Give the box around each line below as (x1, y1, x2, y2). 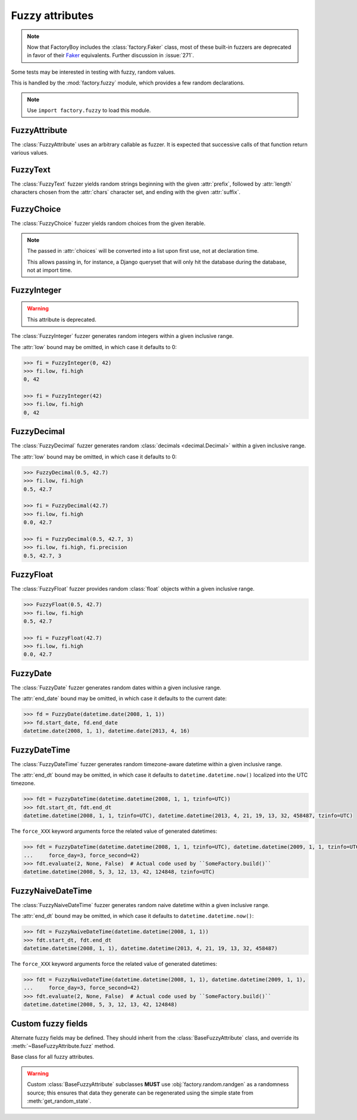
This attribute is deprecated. (27, 316, 96, 323)
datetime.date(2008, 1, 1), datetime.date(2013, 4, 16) (23, 727, 190, 735)
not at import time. (27, 266, 73, 274)
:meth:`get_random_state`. (27, 1097, 92, 1105)
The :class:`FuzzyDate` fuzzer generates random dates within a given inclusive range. (11, 684, 221, 691)
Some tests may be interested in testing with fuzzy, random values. (11, 68, 176, 76)
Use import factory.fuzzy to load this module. (27, 106, 151, 114)
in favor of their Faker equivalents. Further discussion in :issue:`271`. (27, 52, 195, 59)
